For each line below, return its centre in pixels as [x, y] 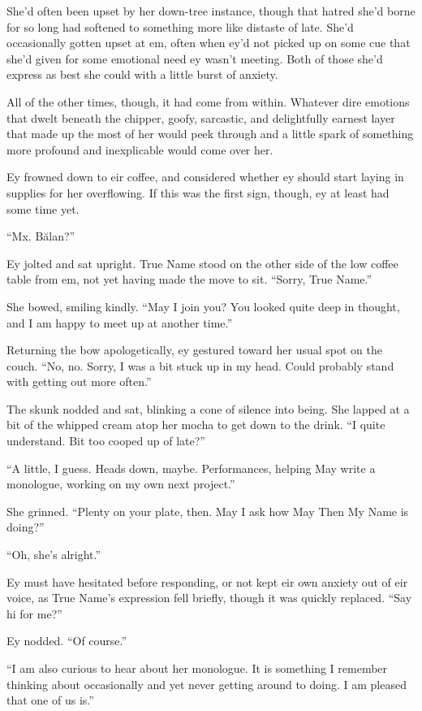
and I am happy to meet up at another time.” [120, 322]
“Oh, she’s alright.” [54, 555]
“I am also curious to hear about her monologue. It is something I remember [197, 668]
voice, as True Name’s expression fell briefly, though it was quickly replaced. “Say [209, 598]
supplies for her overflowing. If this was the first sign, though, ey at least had [198, 192]
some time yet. [43, 208]
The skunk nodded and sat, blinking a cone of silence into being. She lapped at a [208, 408]
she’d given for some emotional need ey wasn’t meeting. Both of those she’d [195, 58]
